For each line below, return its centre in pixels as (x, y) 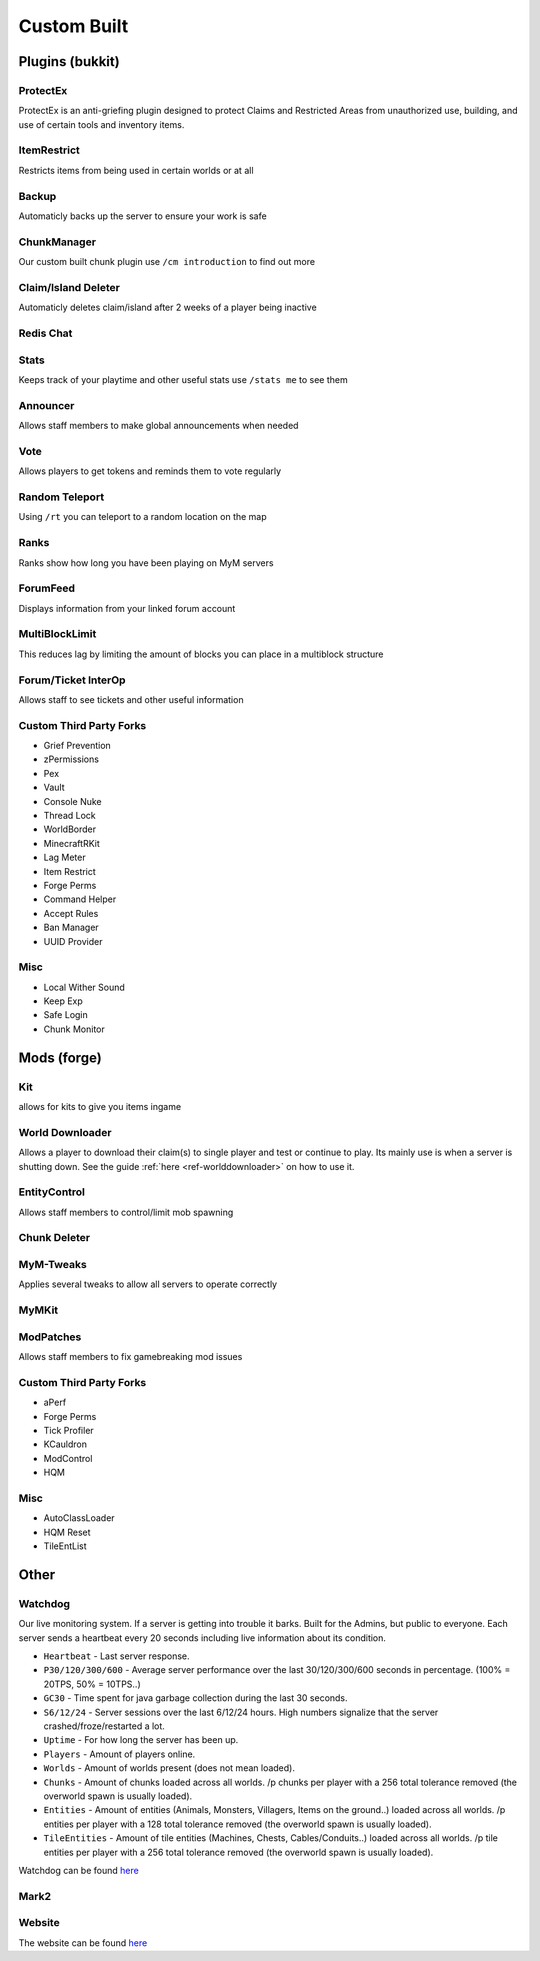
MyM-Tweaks (52, 1265)
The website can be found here (83, 1942)
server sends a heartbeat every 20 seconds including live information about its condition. (202, 1637)
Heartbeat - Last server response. (116, 1656)
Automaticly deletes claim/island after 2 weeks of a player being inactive (167, 307)
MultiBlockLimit (57, 634)
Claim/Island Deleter (69, 287)
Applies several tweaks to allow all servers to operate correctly (148, 1284)
